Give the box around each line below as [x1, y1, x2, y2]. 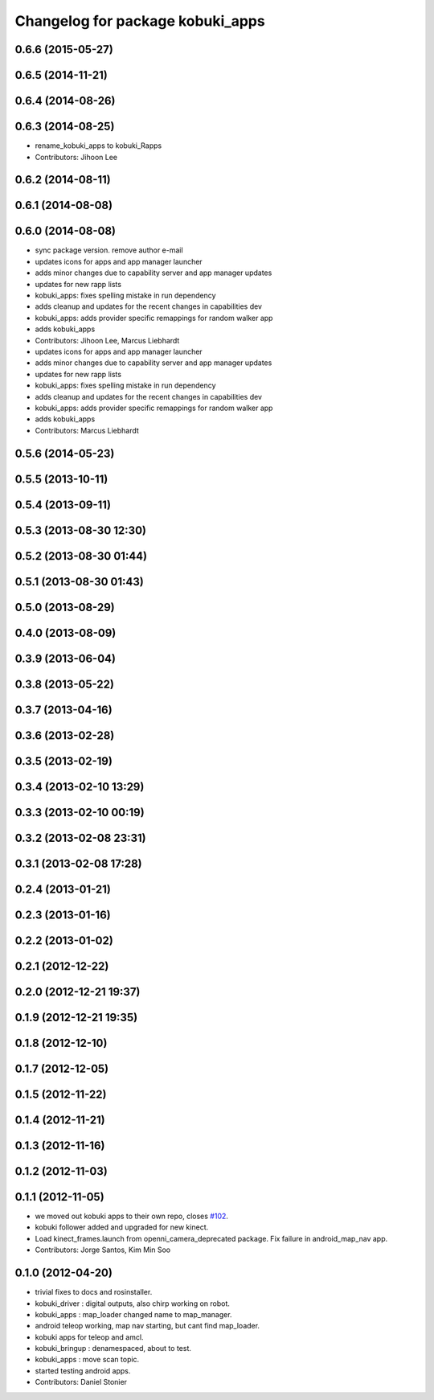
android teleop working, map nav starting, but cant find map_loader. [35, 1321, 260, 1331]
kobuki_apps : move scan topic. [35, 1355, 140, 1365]
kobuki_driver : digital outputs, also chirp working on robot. [35, 1299, 231, 1308]
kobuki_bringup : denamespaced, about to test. [35, 1344, 192, 1353]
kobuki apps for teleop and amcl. [35, 1332, 144, 1342]
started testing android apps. [35, 1365, 131, 1375]
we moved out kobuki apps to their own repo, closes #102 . [35, 1211, 229, 1221]
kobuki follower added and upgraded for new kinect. [35, 1222, 209, 1232]
